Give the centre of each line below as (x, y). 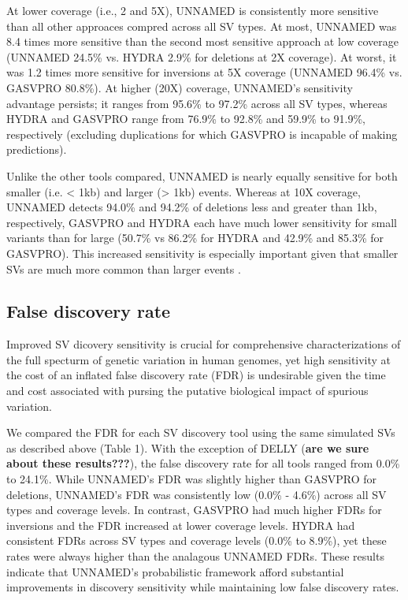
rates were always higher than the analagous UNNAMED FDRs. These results (195, 556)
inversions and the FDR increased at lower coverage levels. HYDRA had (181, 525)
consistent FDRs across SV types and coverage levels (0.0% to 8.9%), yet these (197, 540)
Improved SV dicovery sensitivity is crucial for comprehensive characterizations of (204, 344)
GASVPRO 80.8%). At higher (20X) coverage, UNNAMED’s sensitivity (180, 87)
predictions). (37, 149)
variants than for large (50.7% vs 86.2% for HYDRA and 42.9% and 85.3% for (195, 238)
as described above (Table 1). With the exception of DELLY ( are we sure (188, 447)
